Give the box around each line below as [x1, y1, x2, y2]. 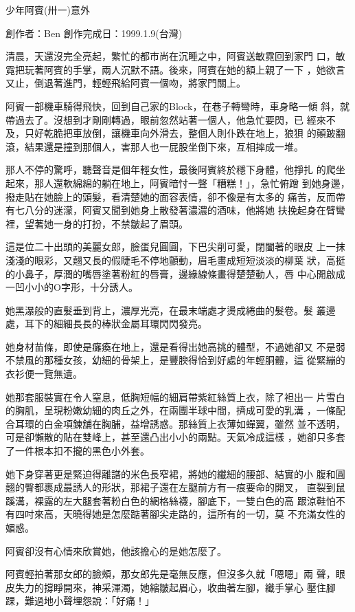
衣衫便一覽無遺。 [5, 367, 82, 381]
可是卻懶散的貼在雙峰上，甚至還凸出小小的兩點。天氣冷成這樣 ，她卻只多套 [5, 430, 345, 444]
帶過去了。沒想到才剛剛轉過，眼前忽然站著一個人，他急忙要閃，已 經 [5, 112, 317, 127]
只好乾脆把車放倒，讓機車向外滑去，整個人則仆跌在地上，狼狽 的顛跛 [24, 126, 336, 140]
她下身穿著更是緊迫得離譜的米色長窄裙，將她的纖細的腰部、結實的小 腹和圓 [5, 466, 345, 481]
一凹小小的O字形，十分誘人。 [5, 280, 138, 294]
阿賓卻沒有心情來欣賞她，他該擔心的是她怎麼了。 [5, 543, 227, 558]
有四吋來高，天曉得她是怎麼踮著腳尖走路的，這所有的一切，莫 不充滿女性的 [5, 507, 345, 521]
